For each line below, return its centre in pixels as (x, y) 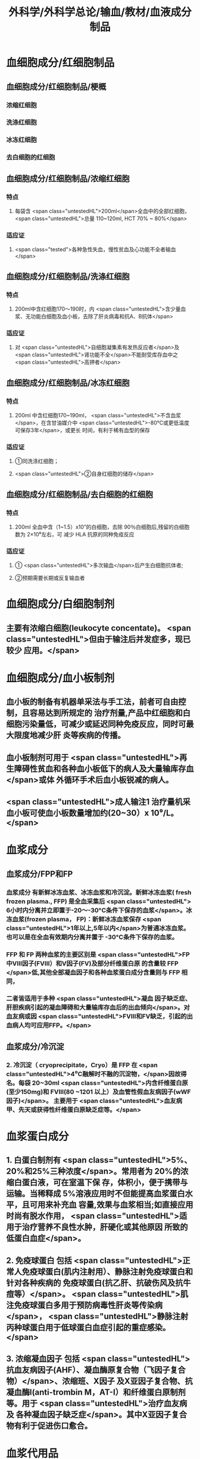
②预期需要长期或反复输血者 (50, 578)
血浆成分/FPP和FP (40, 874)
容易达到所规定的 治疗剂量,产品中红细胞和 (106, 713)
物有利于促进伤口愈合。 (49, 1426)
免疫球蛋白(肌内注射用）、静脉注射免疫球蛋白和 (107, 1271)
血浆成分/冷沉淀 (35, 1046)
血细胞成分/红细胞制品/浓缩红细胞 (68, 178)
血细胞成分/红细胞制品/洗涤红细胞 (68, 277)
